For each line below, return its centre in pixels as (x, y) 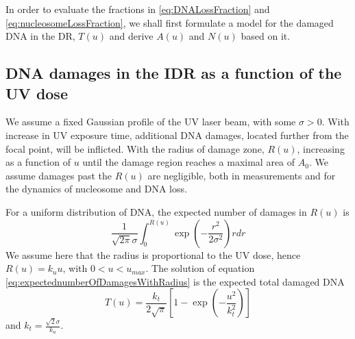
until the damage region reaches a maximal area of (189, 162)
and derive (131, 36)
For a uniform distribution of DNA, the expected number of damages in (156, 211)
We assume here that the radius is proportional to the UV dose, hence (153, 254)
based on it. (266, 36)
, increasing (321, 148)
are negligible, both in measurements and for (242, 175)
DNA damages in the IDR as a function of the (174, 73)
